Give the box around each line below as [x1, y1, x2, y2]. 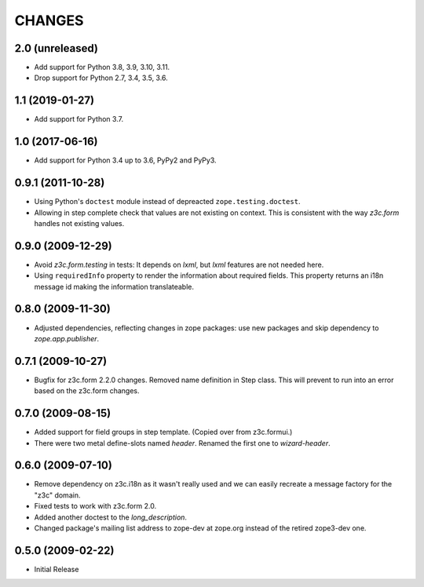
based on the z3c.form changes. [34, 386, 141, 396]
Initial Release [34, 564, 79, 574]
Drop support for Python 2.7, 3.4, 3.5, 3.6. [34, 73, 168, 82]
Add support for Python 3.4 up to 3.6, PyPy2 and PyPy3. [34, 155, 217, 165]
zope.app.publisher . [34, 334, 100, 343]
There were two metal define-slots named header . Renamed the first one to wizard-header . [34, 438, 331, 447]
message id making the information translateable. [34, 282, 195, 291]
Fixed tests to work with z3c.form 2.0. [34, 501, 157, 511]
